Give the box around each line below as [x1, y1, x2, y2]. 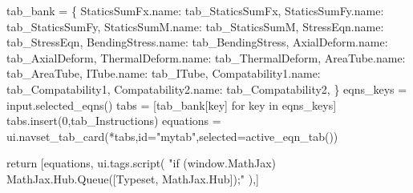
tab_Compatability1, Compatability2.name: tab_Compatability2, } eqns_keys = [6, 80, 407, 97]
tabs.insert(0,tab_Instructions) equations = [6, 112, 221, 129]
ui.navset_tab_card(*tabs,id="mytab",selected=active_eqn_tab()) [6, 127, 338, 144]
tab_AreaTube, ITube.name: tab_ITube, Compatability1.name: [6, 65, 321, 82]
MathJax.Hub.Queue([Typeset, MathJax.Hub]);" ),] [6, 170, 259, 187]
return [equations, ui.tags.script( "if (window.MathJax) [6, 155, 277, 171]
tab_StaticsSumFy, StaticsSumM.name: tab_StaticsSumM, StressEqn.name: [6, 18, 384, 34]
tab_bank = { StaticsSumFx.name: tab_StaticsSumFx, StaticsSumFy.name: [6, 2, 384, 18]
